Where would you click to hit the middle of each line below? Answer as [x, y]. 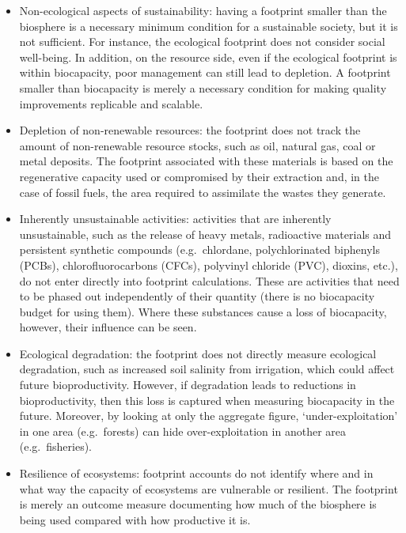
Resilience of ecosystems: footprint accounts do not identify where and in [196, 473]
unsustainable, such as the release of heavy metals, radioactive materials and [205, 234]
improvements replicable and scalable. [111, 103]
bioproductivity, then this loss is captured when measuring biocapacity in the [207, 400]
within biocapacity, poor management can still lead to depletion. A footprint [205, 72]
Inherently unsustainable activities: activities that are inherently [175, 219]
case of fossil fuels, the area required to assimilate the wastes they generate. [203, 192]
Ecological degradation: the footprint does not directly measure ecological [198, 353]
